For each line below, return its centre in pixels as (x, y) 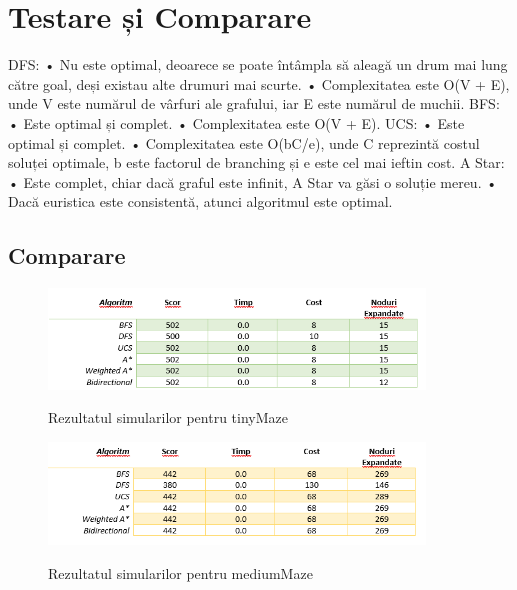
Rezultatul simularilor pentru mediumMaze (180, 573)
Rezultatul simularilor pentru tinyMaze (168, 417)
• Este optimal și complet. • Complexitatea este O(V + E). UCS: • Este (236, 122)
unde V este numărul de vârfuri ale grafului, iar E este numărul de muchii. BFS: (254, 103)
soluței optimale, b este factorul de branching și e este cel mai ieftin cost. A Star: (256, 162)
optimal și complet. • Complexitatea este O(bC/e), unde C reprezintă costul (244, 142)
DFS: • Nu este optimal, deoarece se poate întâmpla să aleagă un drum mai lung (258, 64)
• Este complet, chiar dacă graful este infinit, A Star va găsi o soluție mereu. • (253, 181)
